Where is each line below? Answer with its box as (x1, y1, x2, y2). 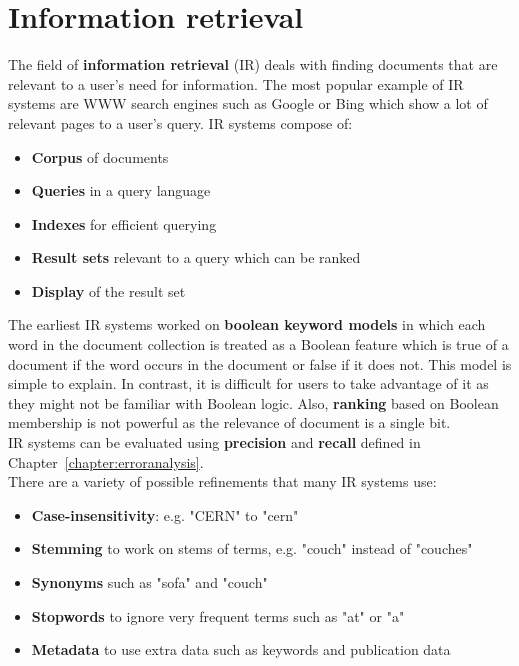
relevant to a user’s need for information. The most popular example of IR (8, 73, 464, 94)
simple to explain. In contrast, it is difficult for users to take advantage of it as (8, 373, 489, 394)
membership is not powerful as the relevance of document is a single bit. (8, 412, 451, 433)
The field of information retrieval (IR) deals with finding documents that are (8, 54, 498, 75)
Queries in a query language (31, 180, 211, 201)
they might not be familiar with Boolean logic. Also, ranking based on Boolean (8, 392, 499, 413)
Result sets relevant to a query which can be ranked (31, 247, 361, 268)
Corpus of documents (31, 146, 169, 167)
